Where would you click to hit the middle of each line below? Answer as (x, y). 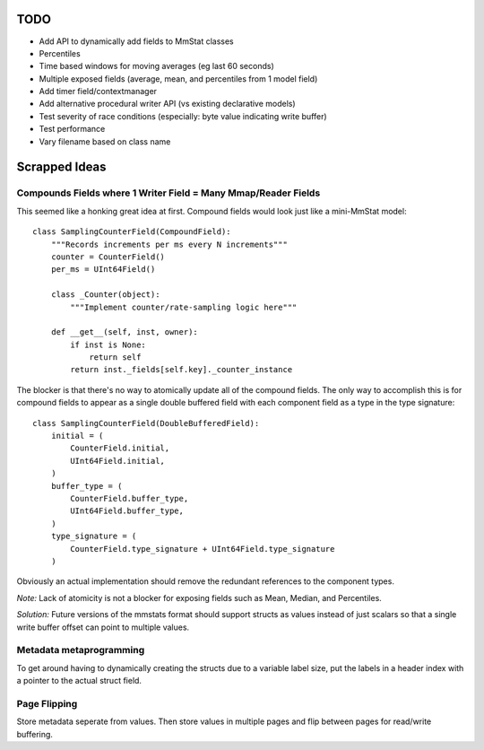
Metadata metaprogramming (81, 650)
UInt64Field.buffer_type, (127, 511)
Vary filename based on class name (105, 141)
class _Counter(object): (105, 295)
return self (115, 358)
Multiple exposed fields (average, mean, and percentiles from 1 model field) (178, 78)
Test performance (72, 129)
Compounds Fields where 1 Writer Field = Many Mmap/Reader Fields (169, 193)
